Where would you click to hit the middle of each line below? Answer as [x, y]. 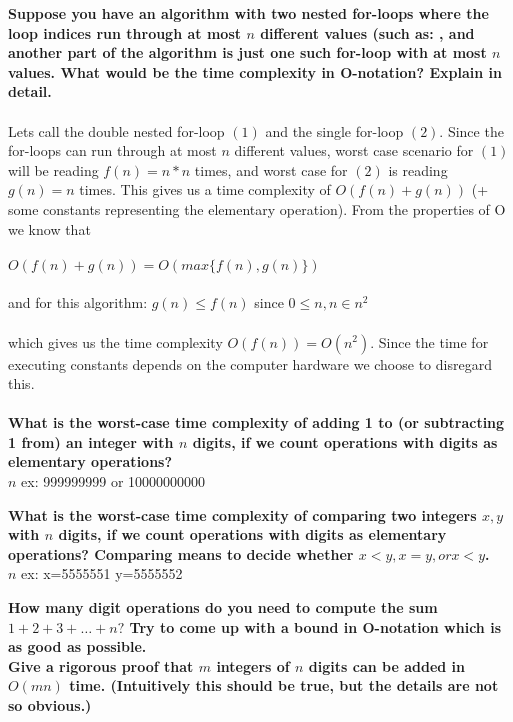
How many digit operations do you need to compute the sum [223, 607]
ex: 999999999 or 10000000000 [113, 481]
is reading [418, 169]
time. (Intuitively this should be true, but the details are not [284, 685]
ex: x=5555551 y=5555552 [102, 573]
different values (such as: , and [367, 32]
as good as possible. [77, 646]
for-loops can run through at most [112, 150]
